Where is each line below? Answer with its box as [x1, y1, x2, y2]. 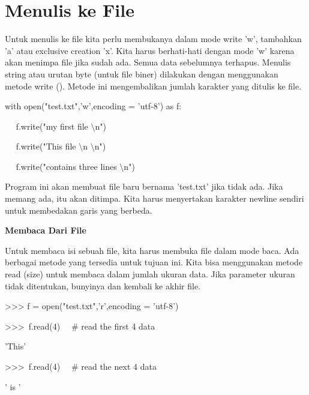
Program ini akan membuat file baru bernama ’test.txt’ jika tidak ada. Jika [5, 180, 283, 193]
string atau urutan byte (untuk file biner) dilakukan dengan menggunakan [5, 67, 278, 80]
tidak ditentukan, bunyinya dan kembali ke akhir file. [5, 279, 200, 292]
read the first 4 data [81, 319, 155, 332]
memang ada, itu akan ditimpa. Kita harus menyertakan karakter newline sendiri [5, 192, 304, 205]
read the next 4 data [81, 360, 157, 372]
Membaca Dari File [5, 224, 86, 237]
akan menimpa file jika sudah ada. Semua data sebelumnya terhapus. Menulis [5, 56, 291, 68]
